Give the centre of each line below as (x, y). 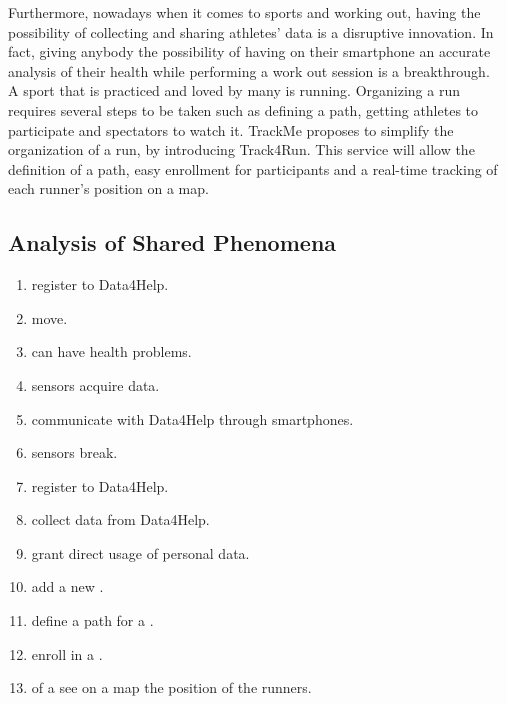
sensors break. (74, 452)
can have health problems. (111, 351)
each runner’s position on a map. (108, 188)
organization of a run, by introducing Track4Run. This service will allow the (241, 149)
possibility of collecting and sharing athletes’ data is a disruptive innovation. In (251, 31)
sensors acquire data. (95, 384)
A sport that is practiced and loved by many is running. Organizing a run (234, 90)
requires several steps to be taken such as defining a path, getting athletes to (243, 109)
